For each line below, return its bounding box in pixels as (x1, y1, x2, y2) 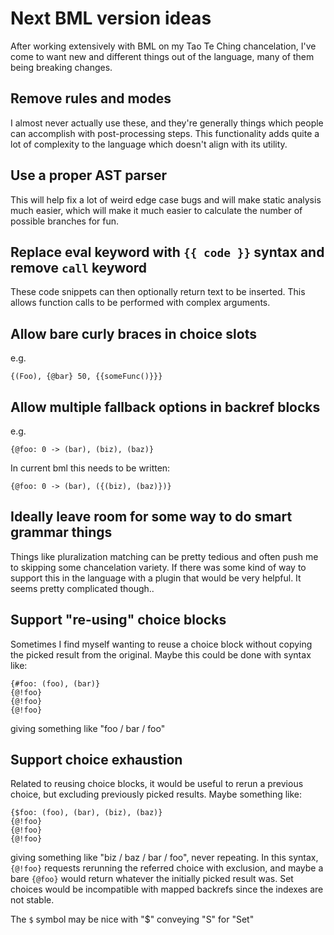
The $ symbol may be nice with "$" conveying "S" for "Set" (10, 913, 255, 926)
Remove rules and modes (10, 90, 172, 107)
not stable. (10, 894, 55, 906)
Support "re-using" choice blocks (10, 612, 227, 629)
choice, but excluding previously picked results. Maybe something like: (10, 788, 303, 801)
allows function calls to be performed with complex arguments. (10, 297, 271, 309)
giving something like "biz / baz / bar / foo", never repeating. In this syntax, (10, 852, 319, 864)
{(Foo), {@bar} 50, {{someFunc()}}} (10, 372, 163, 382)
